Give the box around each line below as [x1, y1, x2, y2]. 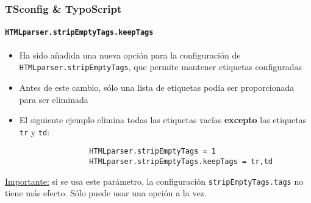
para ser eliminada [19, 93, 88, 105]
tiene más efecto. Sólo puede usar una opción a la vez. [5, 187, 207, 199]
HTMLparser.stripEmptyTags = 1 [89, 147, 216, 156]
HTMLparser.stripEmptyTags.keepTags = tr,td [89, 157, 273, 166]
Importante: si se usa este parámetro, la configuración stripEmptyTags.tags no [5, 174, 304, 187]
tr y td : [19, 125, 50, 138]
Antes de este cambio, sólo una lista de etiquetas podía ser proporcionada [19, 80, 295, 93]
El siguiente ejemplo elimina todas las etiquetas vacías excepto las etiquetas [19, 113, 307, 126]
